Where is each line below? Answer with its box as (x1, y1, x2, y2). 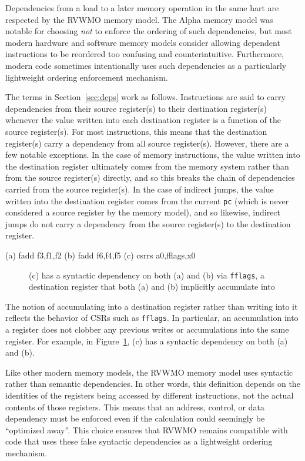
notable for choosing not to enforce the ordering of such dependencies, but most (5, 25, 292, 37)
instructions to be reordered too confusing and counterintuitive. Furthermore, (5, 48, 284, 60)
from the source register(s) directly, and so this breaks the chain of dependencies (5, 171, 295, 184)
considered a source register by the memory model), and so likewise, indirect (5, 206, 281, 218)
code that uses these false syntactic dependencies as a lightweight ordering (5, 435, 273, 447)
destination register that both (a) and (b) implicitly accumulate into (29, 280, 275, 293)
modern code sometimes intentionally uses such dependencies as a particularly (5, 59, 287, 71)
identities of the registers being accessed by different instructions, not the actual (5, 389, 294, 401)
